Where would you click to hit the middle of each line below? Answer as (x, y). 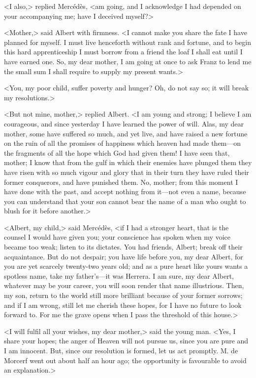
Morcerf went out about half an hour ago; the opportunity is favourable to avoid (125, 360)
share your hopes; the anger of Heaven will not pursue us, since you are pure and (126, 341)
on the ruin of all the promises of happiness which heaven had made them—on (123, 143)
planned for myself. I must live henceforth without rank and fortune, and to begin (128, 42)
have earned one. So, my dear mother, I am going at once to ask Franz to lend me (128, 61)
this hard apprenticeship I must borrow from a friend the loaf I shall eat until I (123, 52)
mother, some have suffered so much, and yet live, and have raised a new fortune (126, 133)
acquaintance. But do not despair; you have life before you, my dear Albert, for (124, 256)
